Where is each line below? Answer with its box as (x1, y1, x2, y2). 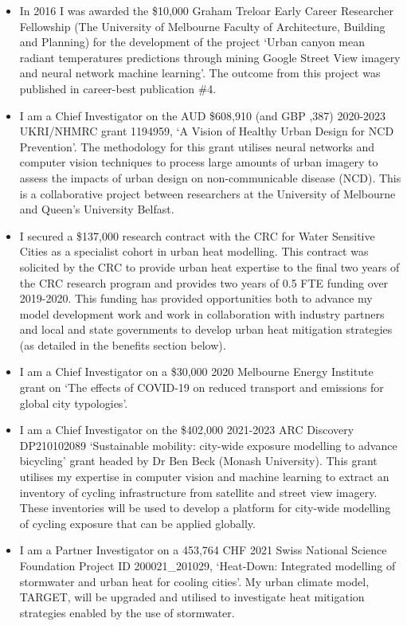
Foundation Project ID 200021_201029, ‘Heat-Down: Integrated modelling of (19, 558, 396, 573)
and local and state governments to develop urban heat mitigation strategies (19, 321, 393, 338)
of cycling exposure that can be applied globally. (19, 514, 256, 531)
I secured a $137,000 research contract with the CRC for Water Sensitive (19, 227, 375, 244)
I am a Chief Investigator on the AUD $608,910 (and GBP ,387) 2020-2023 (19, 107, 386, 123)
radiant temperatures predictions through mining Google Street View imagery (19, 49, 401, 65)
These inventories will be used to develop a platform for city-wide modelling (19, 499, 391, 516)
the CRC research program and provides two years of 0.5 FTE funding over (19, 274, 389, 291)
